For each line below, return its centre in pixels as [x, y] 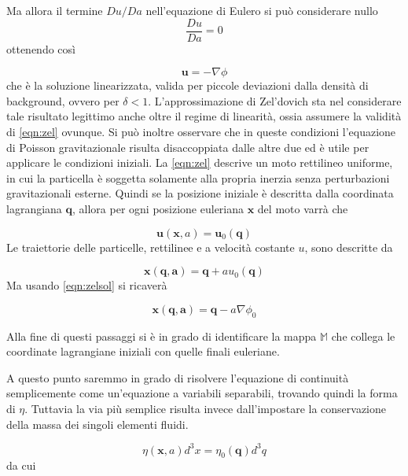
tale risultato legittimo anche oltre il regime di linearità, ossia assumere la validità [204, 116]
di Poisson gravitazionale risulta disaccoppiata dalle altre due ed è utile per [188, 147]
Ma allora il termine [55, 10]
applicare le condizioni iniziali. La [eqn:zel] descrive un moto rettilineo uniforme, [200, 162]
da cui [21, 465]
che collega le [363, 336]
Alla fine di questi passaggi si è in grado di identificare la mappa [162, 336]
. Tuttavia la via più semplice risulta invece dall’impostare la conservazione [206, 408]
